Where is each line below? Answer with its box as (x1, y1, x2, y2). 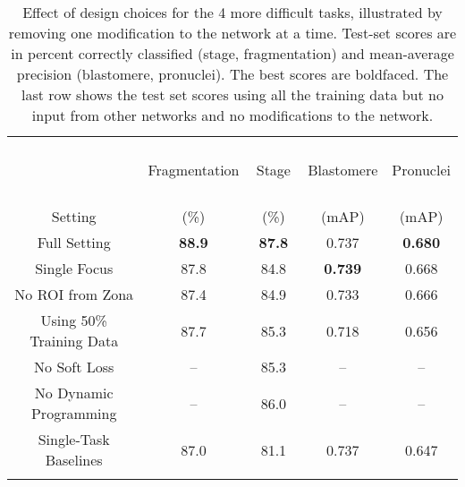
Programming (30, 403, 117, 423)
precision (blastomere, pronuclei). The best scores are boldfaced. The (16, 64, 449, 84)
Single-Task (38, 429, 110, 449)
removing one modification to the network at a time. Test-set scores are (8, 22, 457, 43)
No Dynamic (34, 382, 114, 403)
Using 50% (40, 310, 107, 330)
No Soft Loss (34, 356, 114, 377)
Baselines (45, 449, 103, 470)
